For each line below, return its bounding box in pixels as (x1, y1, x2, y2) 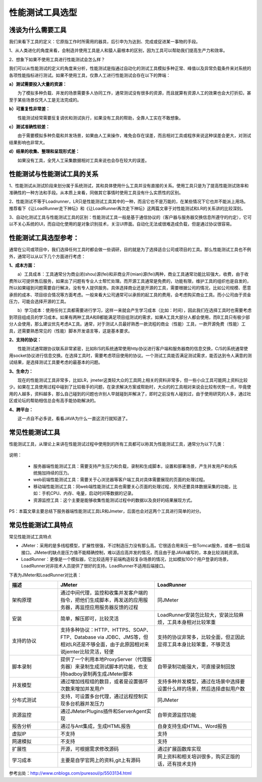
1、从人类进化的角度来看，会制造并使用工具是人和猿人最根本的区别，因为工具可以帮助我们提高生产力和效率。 (9, 48, 228, 53)
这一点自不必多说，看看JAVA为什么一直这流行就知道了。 (17, 415, 131, 421)
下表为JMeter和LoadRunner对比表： (9, 572, 82, 578)
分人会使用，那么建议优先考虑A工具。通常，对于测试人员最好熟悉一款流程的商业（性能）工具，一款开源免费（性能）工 (9, 321, 246, 327)
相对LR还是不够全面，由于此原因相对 (60, 641, 144, 648)
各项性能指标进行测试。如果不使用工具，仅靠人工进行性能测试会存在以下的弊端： (9, 72, 171, 78)
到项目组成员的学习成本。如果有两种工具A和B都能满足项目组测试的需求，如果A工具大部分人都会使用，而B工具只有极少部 (9, 314, 250, 320)
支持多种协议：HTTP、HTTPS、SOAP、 (60, 626, 151, 633)
